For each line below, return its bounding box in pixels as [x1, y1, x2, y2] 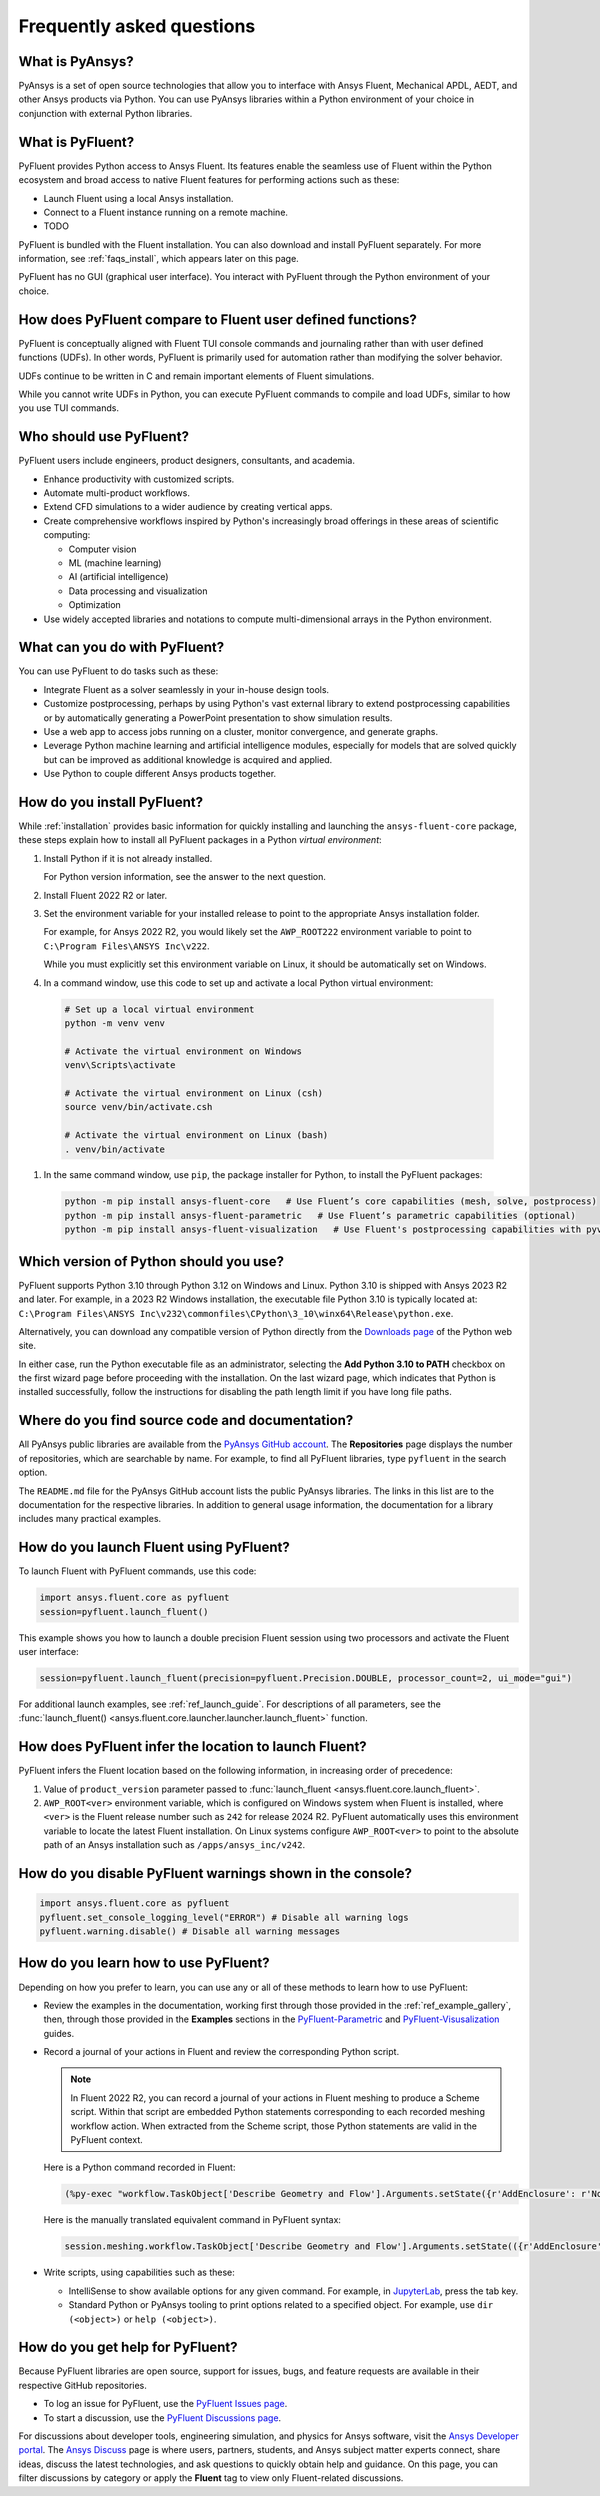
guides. [43, 2027, 75, 2039]
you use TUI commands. [18, 402, 120, 414]
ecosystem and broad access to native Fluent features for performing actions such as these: [18, 174, 400, 186]
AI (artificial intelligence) [68, 571, 169, 583]
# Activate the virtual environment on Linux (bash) [64, 1130, 329, 1141]
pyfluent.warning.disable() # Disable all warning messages [39, 1926, 341, 1937]
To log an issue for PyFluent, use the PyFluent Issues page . [43, 2398, 288, 2410]
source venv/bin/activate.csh [64, 1101, 213, 1113]
